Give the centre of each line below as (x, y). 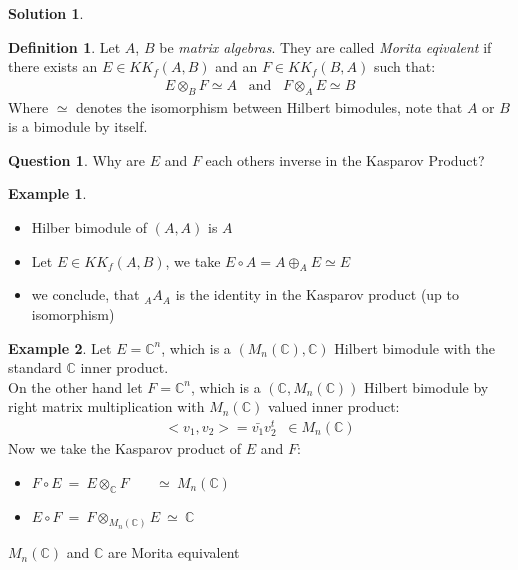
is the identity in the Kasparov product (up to (317, 294)
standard (35, 367)
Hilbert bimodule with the (414, 347)
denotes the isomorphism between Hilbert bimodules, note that (269, 106)
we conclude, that (85, 294)
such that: (404, 66)
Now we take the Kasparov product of (125, 448)
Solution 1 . (46, 13)
